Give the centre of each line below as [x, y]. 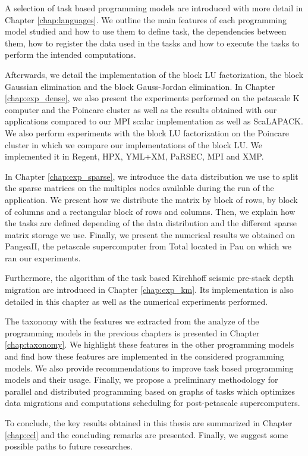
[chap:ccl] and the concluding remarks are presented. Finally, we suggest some [147, 434]
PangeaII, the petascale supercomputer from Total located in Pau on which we [148, 246]
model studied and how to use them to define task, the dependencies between [146, 31]
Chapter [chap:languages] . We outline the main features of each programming [146, 19]
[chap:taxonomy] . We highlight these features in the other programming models [150, 344]
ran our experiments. [43, 257]
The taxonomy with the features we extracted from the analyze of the [132, 321]
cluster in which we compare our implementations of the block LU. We [133, 144]
